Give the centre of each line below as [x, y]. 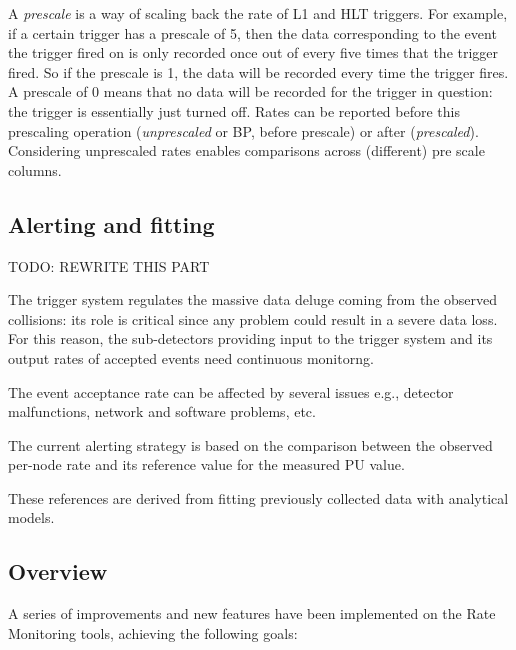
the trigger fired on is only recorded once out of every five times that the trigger [253, 52]
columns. [35, 169]
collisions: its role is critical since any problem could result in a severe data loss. [253, 318]
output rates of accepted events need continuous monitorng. [191, 357]
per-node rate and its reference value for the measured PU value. [206, 464]
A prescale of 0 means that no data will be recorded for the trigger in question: [250, 91]
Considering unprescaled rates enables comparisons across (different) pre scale [246, 150]
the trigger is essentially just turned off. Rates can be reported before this [234, 110]
